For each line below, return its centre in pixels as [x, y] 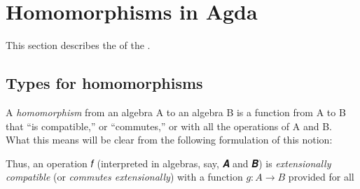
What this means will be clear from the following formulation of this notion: [169, 140]
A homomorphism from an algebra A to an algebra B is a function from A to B [176, 112]
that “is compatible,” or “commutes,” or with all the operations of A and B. [169, 126]
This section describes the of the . [78, 45]
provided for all [321, 177]
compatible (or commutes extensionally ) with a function [124, 177]
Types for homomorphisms [104, 83]
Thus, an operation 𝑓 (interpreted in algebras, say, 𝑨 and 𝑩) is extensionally [168, 163]
